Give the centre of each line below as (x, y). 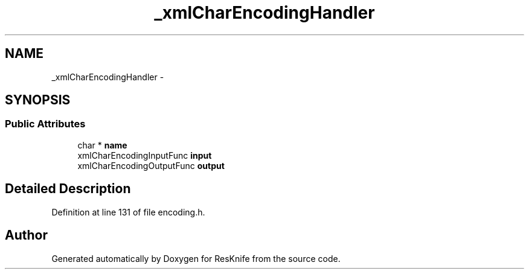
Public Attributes (45, 124)
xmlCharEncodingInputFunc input (145, 155)
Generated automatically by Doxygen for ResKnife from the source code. (196, 258)
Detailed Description (68, 189)
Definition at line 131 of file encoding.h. (128, 212)
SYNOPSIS (38, 100)
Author (26, 235)
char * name (102, 145)
